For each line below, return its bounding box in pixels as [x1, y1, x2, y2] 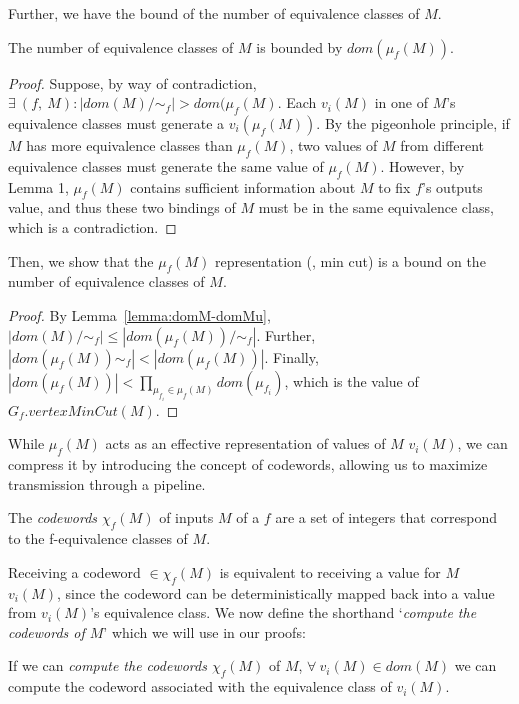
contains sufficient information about [130, 176, 356, 197]
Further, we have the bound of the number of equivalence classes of [8, 3, 420, 23]
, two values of [289, 134, 378, 155]
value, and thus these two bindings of [8, 197, 236, 218]
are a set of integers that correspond [275, 507, 498, 528]
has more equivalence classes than [26, 134, 233, 155]
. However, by [380, 155, 465, 176]
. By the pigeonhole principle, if [316, 112, 510, 133]
